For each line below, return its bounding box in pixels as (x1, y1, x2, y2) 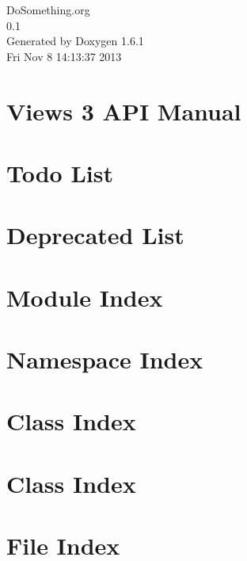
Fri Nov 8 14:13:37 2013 (6, 48, 122, 64)
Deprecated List (6, 219, 184, 251)
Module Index (6, 280, 163, 313)
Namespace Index (6, 343, 203, 376)
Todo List (6, 156, 113, 189)
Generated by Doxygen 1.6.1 (6, 32, 144, 49)
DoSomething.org (6, 2, 90, 17)
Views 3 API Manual (6, 94, 241, 127)
